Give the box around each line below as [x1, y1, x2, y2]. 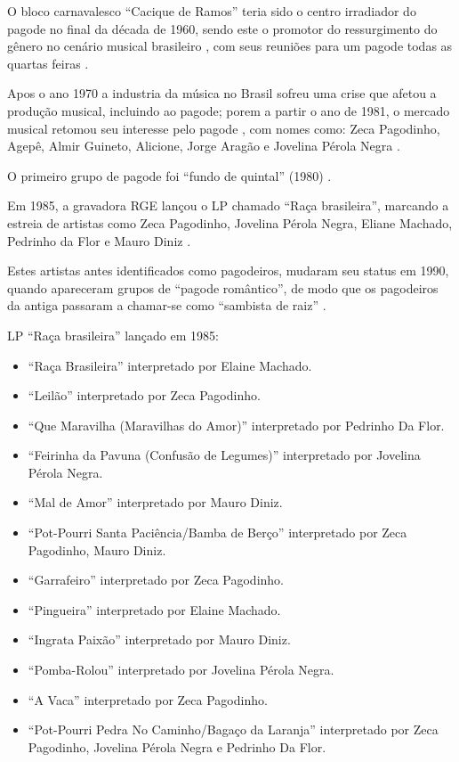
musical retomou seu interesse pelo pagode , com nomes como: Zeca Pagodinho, [7, 119, 440, 137]
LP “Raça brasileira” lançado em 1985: [7, 325, 219, 344]
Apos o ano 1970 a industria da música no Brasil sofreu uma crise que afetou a [7, 84, 437, 102]
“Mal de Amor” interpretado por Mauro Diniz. [28, 493, 283, 512]
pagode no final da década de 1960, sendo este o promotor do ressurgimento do [7, 19, 438, 37]
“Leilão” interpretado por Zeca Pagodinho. [28, 386, 261, 405]
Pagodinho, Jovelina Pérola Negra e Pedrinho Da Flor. [28, 737, 326, 756]
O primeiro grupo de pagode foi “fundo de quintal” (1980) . [7, 166, 332, 184]
